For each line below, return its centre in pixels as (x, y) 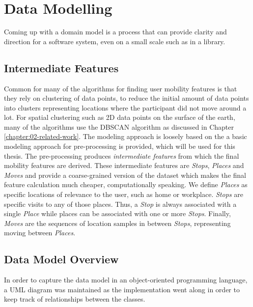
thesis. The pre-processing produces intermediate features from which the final (122, 155)
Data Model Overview (61, 259)
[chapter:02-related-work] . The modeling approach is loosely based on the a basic (126, 136)
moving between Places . (40, 233)
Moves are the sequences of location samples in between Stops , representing (117, 223)
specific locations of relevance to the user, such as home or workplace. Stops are (124, 194)
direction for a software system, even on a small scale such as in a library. (115, 41)
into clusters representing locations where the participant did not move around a (125, 107)
